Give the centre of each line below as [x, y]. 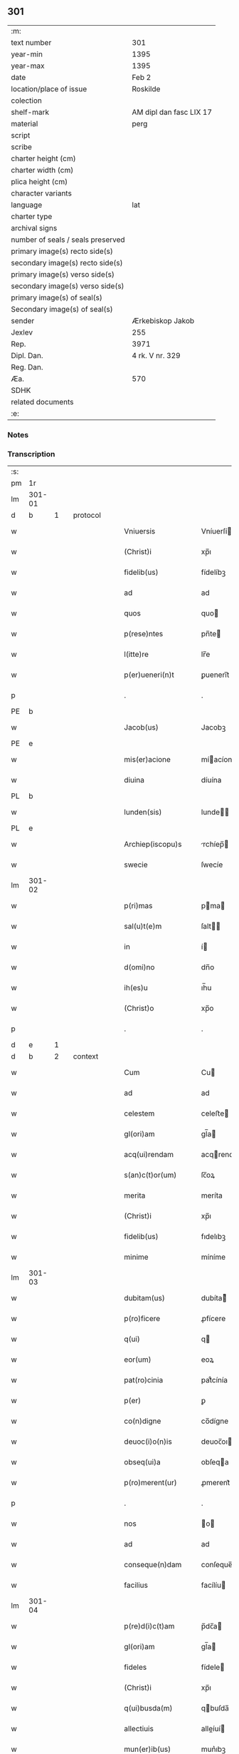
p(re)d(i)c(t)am [149, 1626]
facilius [136, 1585]
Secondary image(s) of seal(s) [62, 309]
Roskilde [146, 88]
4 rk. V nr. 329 [156, 355]
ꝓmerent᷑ [216, 1483]
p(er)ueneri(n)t [149, 675]
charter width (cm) [42, 170]
